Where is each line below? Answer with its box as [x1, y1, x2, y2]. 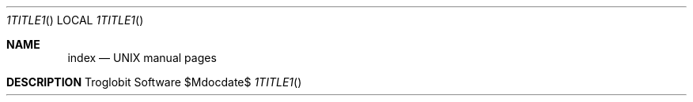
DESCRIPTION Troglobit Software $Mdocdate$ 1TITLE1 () [6, 75, 302, 89]
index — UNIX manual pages [67, 51, 217, 64]
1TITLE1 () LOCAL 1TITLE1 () [6, 13, 144, 27]
